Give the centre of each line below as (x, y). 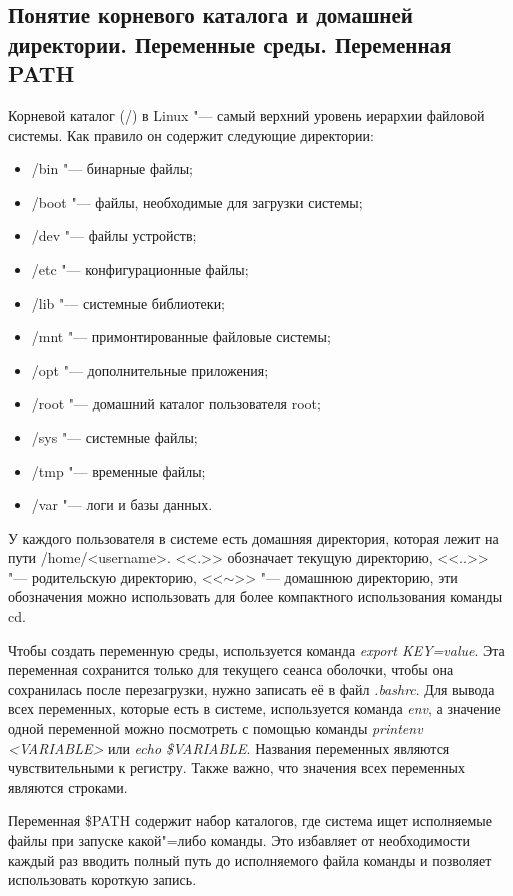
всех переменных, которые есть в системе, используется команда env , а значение (254, 708)
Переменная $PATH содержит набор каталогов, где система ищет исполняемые (250, 820)
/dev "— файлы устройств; (114, 235)
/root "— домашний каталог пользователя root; (176, 403)
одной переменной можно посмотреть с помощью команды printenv (215, 728)
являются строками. (68, 786)
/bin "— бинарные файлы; (112, 168)
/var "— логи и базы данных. (122, 504)
